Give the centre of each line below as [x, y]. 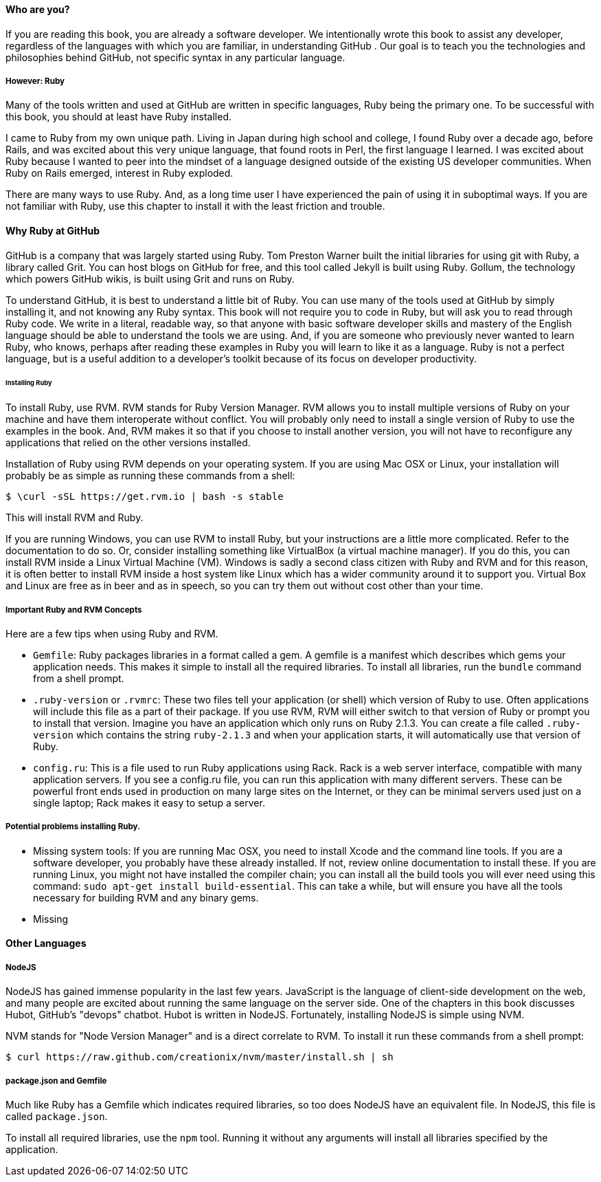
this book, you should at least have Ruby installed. [119, 117]
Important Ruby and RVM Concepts [74, 610]
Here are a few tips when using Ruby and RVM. [112, 634]
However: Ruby [35, 81]
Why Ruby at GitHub [53, 231]
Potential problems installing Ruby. [73, 827]
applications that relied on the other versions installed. [128, 443]
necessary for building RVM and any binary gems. [146, 897]
